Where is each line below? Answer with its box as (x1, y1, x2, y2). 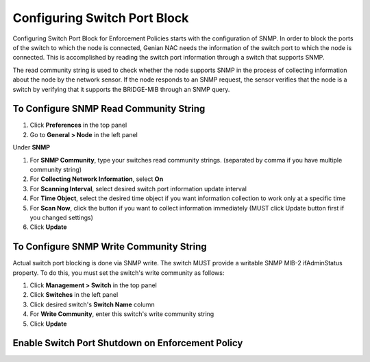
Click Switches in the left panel (29, 291, 119, 299)
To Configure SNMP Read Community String (12, 103, 206, 114)
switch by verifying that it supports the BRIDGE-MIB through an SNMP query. (12, 85, 230, 93)
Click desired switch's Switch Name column (29, 300, 155, 309)
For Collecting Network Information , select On (29, 175, 164, 183)
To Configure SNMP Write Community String (12, 241, 207, 253)
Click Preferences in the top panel (29, 121, 127, 130)
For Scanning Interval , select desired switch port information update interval (29, 184, 247, 193)
